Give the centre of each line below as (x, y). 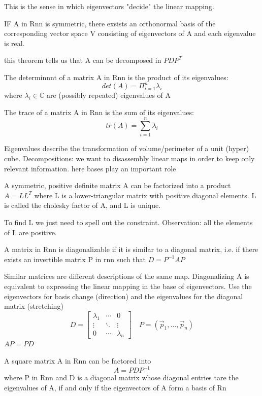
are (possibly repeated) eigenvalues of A (109, 95)
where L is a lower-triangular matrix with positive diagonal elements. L (145, 195)
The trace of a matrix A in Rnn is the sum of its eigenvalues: (99, 112)
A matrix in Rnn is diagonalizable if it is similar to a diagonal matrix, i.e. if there (131, 249)
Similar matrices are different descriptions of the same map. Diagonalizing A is (127, 276)
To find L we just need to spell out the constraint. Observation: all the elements (128, 222)
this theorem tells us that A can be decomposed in (83, 60)
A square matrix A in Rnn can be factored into (78, 360)
